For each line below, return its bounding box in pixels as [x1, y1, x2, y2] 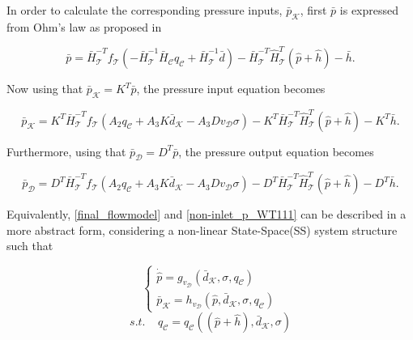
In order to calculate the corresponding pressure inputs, [6, 2, 283, 18]
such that [6, 237, 53, 254]
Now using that [6, 80, 83, 97]
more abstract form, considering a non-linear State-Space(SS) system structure [6, 221, 398, 238]
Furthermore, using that [6, 142, 126, 159]
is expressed [339, 2, 399, 18]
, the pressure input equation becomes [136, 80, 326, 97]
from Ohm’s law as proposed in [6, 18, 162, 35]
